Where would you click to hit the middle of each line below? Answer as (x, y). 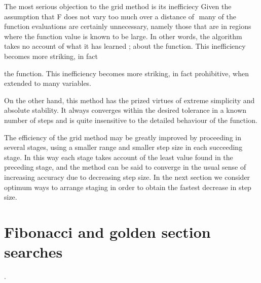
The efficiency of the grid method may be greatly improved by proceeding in (123, 137)
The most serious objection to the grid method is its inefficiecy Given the (118, 6)
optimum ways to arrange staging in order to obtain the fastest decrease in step (128, 187)
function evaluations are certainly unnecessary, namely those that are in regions (128, 26)
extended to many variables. (48, 83)
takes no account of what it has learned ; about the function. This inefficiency (125, 46)
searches (33, 252)
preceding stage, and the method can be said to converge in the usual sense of (125, 167)
